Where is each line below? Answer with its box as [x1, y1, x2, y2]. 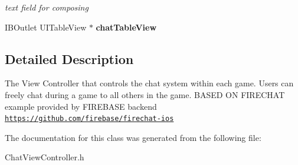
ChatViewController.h [5, 151, 84, 163]
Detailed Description [5, 49, 134, 68]
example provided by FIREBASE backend [5, 100, 157, 112]
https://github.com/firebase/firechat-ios [5, 115, 174, 123]
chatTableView [96, 21, 157, 33]
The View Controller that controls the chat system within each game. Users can [5, 77, 294, 89]
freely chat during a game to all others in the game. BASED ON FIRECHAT [5, 88, 285, 100]
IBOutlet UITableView [5, 21, 87, 33]
